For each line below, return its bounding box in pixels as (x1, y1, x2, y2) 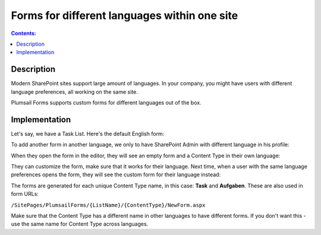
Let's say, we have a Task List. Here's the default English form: (11, 130, 165, 137)
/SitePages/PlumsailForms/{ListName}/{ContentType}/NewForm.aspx (11, 202, 206, 208)
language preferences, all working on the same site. (11, 88, 138, 95)
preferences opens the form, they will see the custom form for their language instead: (11, 171, 221, 178)
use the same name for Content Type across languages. (11, 220, 149, 228)
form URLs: (11, 190, 39, 198)
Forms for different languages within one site (11, 9, 238, 22)
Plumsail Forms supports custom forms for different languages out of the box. (11, 99, 202, 106)
